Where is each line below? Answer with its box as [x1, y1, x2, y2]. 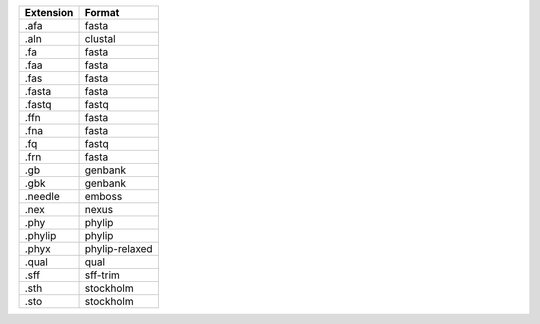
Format [84, 6, 120, 19]
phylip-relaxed [84, 242, 154, 255]
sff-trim [84, 268, 120, 282]
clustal [84, 32, 116, 45]
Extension [24, 6, 74, 19]
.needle [24, 190, 60, 203]
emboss [84, 190, 123, 203]
